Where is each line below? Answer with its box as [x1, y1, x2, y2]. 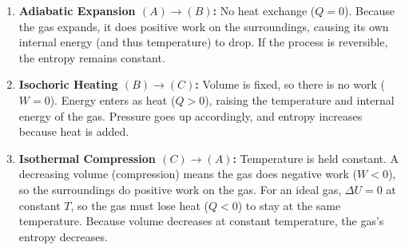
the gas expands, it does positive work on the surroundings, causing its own [18, 18, 389, 34]
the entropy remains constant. [18, 49, 165, 65]
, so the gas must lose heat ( [70, 196, 208, 213]
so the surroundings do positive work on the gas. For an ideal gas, [18, 181, 342, 197]
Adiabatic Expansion [18, 2, 136, 18]
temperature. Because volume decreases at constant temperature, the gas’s [18, 212, 384, 229]
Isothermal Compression [18, 149, 156, 166]
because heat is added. [18, 123, 129, 140]
